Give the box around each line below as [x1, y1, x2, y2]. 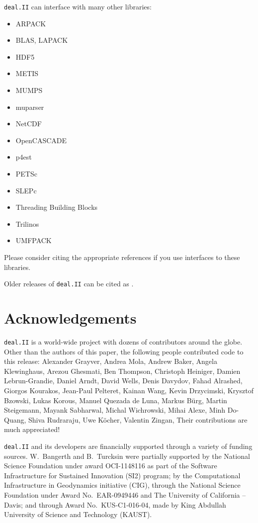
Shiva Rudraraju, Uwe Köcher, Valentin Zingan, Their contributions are [28, 414, 248, 425]
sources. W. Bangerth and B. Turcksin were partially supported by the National [4, 450, 250, 461]
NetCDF [15, 118, 42, 129]
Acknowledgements [4, 308, 137, 328]
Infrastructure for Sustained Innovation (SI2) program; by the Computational [4, 470, 241, 480]
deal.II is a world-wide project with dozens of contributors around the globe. [4, 336, 243, 347]
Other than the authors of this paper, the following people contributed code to [4, 346, 244, 356]
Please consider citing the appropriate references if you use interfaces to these [4, 252, 240, 262]
